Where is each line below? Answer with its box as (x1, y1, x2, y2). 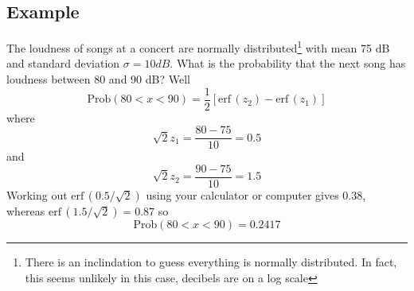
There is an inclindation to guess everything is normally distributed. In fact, (25, 254, 397, 270)
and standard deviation (6, 55, 120, 72)
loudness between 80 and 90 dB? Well (6, 71, 190, 87)
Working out (6, 187, 68, 204)
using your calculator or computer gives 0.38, (146, 187, 366, 204)
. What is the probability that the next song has (170, 55, 406, 72)
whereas (6, 203, 45, 219)
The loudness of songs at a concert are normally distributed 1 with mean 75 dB (6, 37, 390, 56)
